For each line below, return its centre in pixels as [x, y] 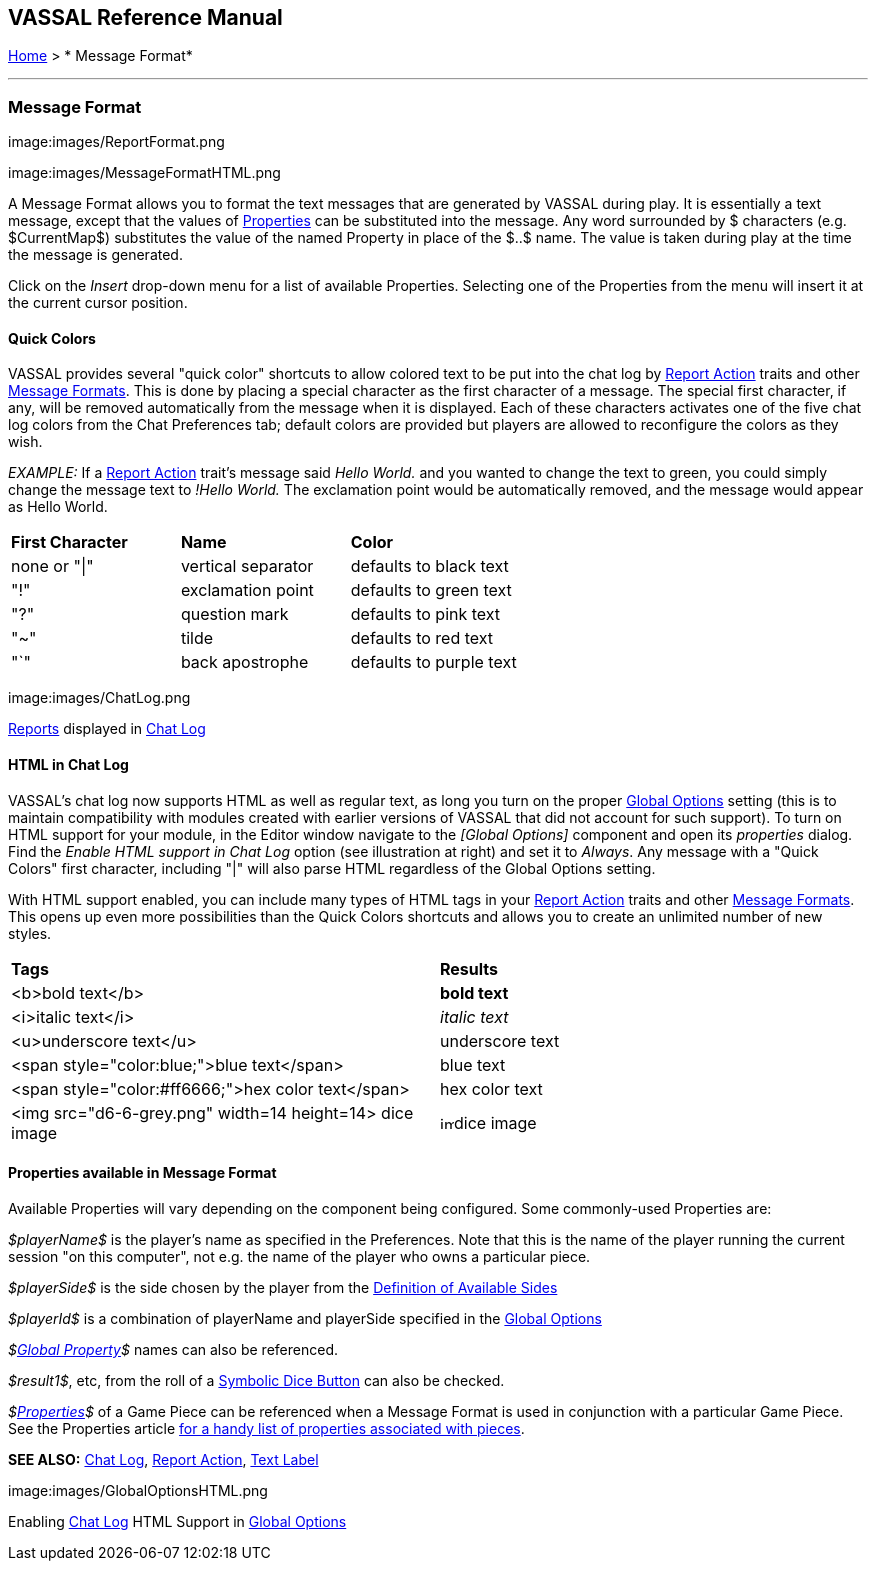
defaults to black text [429, 566]
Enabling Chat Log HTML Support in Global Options [177, 1521]
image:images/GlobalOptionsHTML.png [138, 1490]
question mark [234, 614]
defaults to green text [431, 590]
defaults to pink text [425, 614]
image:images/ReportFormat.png [116, 142]
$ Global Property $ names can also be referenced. [173, 1349]
